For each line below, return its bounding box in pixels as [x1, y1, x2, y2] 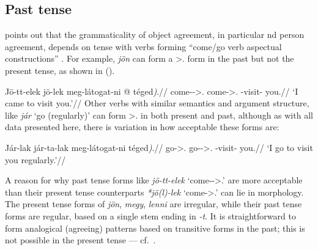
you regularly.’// [5, 153, 66, 166]
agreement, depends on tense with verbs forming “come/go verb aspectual [5, 40, 282, 53]
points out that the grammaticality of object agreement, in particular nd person [5, 28, 305, 41]
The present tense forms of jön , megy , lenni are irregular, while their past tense [5, 197, 302, 210]
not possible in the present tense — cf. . [5, 233, 156, 246]
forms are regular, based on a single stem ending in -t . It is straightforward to [5, 209, 296, 222]
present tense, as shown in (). [5, 64, 115, 76]
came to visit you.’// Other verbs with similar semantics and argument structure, [5, 97, 309, 109]
